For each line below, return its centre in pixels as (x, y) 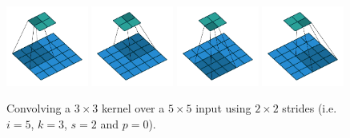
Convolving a (39, 108)
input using (223, 108)
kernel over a (133, 108)
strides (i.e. (310, 108)
